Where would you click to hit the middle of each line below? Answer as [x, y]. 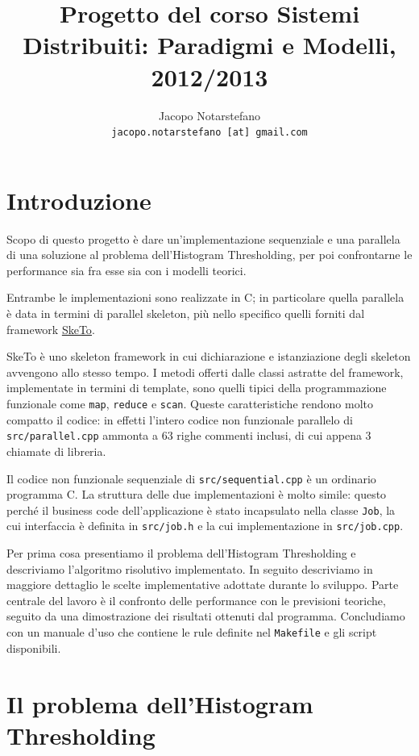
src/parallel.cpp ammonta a [83, 435]
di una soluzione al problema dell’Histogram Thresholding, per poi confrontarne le [209, 255]
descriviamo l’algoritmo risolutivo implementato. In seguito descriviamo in [190, 568]
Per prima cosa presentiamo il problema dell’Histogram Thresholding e [181, 553]
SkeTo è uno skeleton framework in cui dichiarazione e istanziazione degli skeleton [209, 356]
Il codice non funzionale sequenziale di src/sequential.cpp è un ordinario [191, 478]
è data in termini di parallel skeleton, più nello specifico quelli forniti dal [186, 313]
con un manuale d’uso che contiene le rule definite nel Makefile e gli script [192, 632]
